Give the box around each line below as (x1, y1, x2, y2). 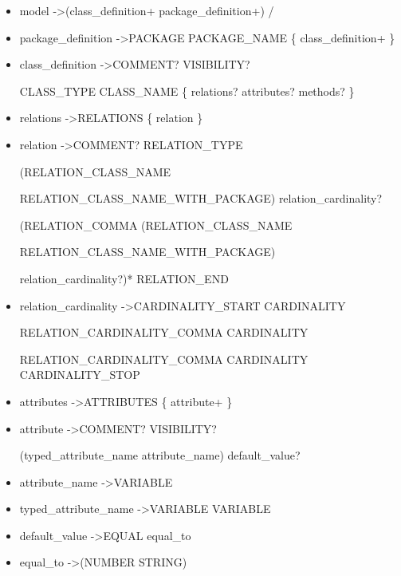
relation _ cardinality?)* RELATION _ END (19, 270, 229, 286)
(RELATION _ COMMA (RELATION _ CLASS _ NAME (19, 216, 293, 233)
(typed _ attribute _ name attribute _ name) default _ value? (19, 447, 301, 464)
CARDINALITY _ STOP (19, 366, 140, 383)
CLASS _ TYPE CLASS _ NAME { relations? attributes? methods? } (19, 82, 355, 99)
